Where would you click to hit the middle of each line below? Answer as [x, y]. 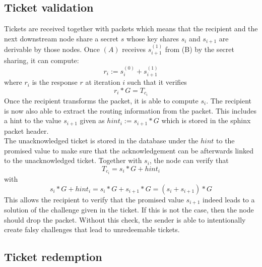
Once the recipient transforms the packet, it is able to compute [101, 100]
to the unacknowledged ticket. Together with [73, 160]
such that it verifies [157, 82]
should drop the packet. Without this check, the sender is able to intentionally [125, 219]
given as [92, 120]
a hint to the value [33, 120]
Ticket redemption [53, 257]
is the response [55, 82]
